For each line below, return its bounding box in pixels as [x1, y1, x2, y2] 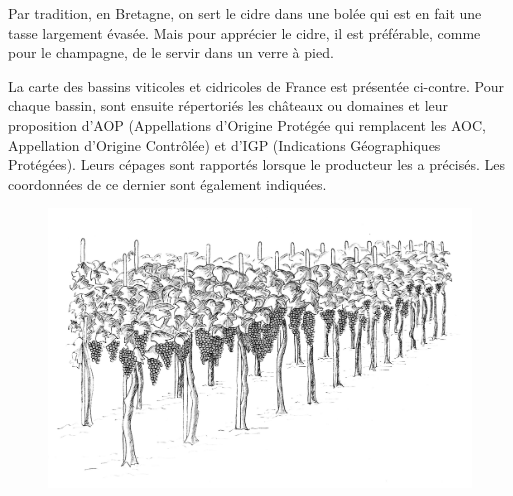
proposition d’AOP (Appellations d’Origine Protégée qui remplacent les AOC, [8, 114, 486, 135]
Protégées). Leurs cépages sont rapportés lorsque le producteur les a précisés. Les [8, 154, 506, 175]
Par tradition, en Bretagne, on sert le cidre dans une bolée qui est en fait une [8, 3, 482, 23]
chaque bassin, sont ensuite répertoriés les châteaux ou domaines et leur [8, 95, 449, 116]
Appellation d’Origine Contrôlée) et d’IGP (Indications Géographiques [8, 134, 441, 155]
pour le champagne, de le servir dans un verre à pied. [8, 42, 334, 63]
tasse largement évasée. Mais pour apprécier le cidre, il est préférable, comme [8, 22, 481, 43]
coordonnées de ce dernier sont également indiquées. [8, 173, 327, 194]
